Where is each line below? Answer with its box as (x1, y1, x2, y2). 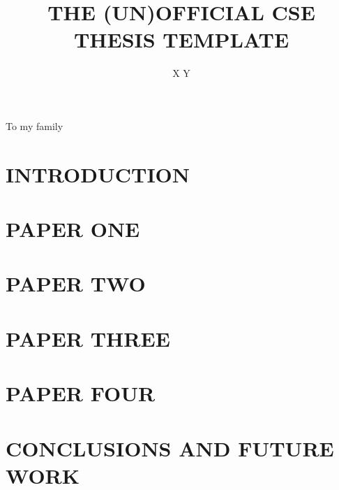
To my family (6, 118, 63, 133)
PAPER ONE (6, 215, 140, 243)
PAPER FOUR (6, 379, 156, 408)
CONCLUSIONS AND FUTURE (6, 433, 334, 462)
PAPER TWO (6, 269, 146, 298)
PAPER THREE (6, 324, 170, 352)
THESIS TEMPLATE (73, 25, 289, 54)
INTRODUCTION (6, 159, 190, 188)
